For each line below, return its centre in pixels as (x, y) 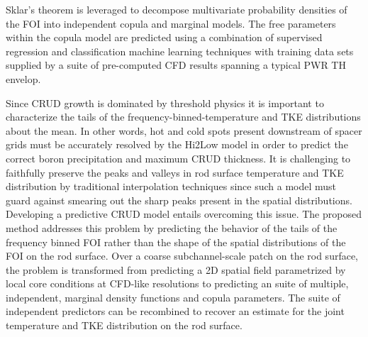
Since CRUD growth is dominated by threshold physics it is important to (165, 103)
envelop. (23, 78)
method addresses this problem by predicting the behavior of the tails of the (172, 227)
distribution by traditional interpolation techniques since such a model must (171, 186)
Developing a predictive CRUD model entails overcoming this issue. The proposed (184, 214)
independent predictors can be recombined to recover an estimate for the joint (175, 311)
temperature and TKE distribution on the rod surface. (124, 325)
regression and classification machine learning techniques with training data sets (180, 51)
